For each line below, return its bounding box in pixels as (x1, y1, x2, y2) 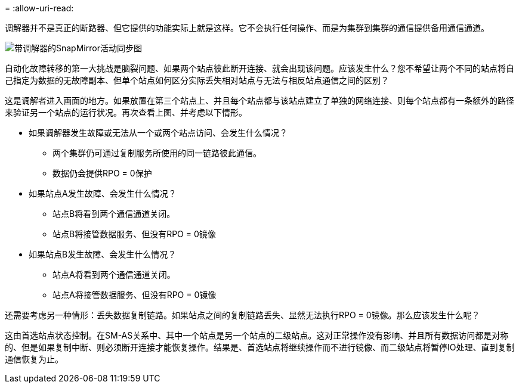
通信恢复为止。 (5, 354, 63, 364)
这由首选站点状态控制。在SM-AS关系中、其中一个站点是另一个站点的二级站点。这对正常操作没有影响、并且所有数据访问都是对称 (5, 330, 509, 340)
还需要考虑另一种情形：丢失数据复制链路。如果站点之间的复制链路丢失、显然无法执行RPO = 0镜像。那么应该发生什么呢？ (5, 310, 480, 320)
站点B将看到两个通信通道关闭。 (52, 209, 175, 219)
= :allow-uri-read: (5, 3, 74, 13)
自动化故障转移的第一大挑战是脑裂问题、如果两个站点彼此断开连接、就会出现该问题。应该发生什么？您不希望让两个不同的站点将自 (5, 63, 514, 73)
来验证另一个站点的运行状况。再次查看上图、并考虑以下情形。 (5, 107, 247, 117)
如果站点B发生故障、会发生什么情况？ (29, 249, 177, 259)
